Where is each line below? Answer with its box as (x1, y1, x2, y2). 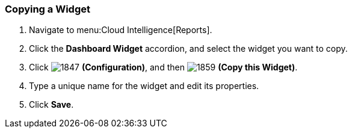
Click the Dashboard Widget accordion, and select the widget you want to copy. (29, 43, 348, 54)
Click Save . (29, 99, 74, 110)
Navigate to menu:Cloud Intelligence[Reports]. (29, 25, 212, 36)
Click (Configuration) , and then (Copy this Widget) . (29, 62, 298, 73)
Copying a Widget (5, 3, 90, 15)
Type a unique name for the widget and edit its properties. (29, 81, 259, 91)
